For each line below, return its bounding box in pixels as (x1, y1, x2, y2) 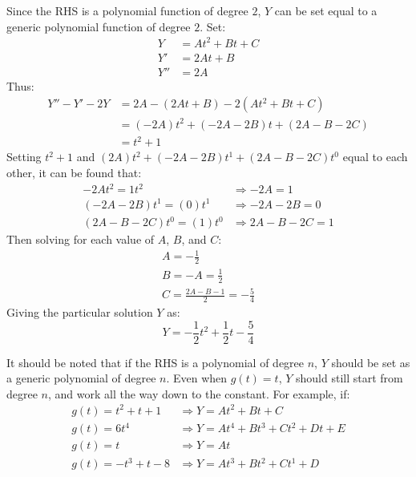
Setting (6, 148, 42, 165)
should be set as (331, 354, 410, 370)
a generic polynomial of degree (6, 370, 156, 386)
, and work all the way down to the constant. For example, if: (48, 385, 350, 402)
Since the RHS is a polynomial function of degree (6, 2, 248, 18)
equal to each (342, 148, 408, 165)
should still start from (296, 370, 403, 386)
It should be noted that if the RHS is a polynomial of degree (6, 354, 305, 370)
